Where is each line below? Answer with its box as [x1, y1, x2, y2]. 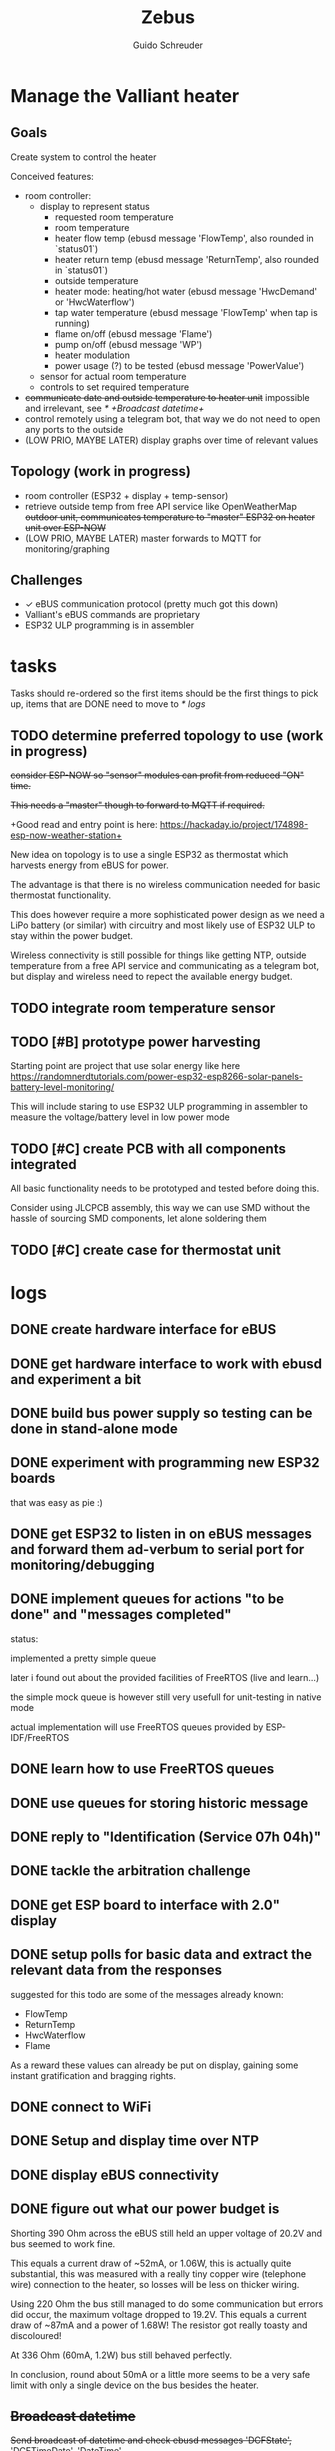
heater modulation [54, 349, 131, 361]
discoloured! [10, 2329, 62, 2341]
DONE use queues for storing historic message [10, 1794, 309, 1811]
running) [54, 317, 90, 329]
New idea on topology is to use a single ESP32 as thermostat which [10, 849, 289, 861]
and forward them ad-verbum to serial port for [10, 1541, 305, 1558]
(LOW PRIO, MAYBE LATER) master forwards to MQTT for [24, 532, 262, 544]
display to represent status [39, 200, 150, 212]
